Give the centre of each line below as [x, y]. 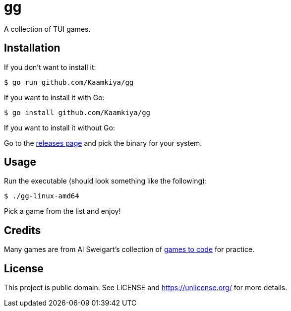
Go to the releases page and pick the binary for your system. [103, 143]
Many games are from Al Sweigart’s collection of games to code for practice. [129, 249]
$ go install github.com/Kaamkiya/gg [77, 112]
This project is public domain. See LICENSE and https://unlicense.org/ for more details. [146, 288]
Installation [32, 48]
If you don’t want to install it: [50, 67]
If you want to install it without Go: [59, 127]
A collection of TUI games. [47, 29]
